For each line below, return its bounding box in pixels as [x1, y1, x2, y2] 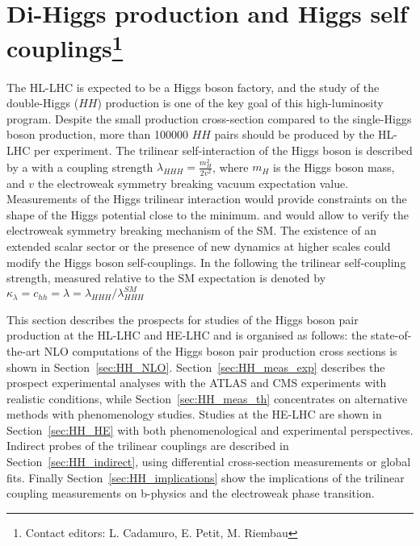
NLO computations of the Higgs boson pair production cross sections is [44, 342, 397, 359]
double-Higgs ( [6, 94, 79, 111]
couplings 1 [6, 28, 124, 65]
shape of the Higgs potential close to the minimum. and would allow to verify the [6, 206, 409, 223]
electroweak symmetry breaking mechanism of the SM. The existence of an [6, 222, 377, 239]
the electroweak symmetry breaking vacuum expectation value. [37, 174, 349, 191]
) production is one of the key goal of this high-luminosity [97, 94, 384, 111]
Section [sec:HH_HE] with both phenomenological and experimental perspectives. [6, 421, 414, 438]
